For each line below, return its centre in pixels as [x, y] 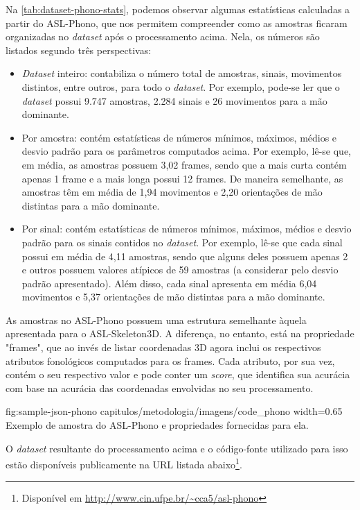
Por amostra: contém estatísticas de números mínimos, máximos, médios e [179, 137]
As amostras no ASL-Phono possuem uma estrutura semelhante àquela [156, 320]
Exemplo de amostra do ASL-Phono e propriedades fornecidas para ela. [157, 425]
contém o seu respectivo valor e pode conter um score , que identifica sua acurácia [178, 374]
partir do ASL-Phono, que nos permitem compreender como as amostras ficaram [177, 23]
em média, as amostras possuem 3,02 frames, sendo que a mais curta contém [184, 164]
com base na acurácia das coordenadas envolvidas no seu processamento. [160, 388]
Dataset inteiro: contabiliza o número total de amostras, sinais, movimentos [182, 73]
